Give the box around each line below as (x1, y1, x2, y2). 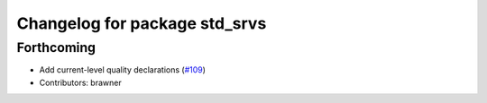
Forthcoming (16, 39, 96, 56)
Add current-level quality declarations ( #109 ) (39, 64, 207, 75)
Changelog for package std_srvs (16, 13, 267, 33)
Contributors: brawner (39, 77, 122, 88)
